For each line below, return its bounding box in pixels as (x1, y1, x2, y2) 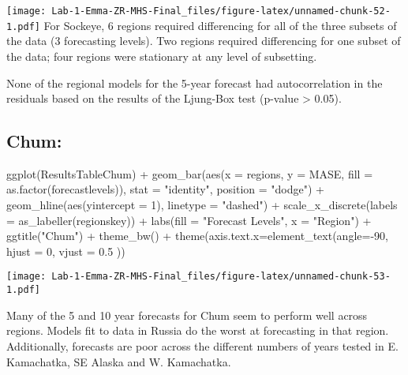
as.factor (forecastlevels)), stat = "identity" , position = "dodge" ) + (6, 181, 324, 197)
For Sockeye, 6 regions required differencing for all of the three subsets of (43, 17, 397, 33)
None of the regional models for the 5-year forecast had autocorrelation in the (6, 74, 383, 91)
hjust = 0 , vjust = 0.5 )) (6, 242, 125, 259)
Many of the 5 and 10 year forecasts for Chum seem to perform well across (6, 306, 368, 323)
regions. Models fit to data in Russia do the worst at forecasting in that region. (6, 322, 389, 339)
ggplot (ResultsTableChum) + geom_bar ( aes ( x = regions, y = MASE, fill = (6, 165, 373, 182)
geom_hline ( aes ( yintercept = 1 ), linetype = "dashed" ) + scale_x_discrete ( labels (6, 197, 398, 213)
